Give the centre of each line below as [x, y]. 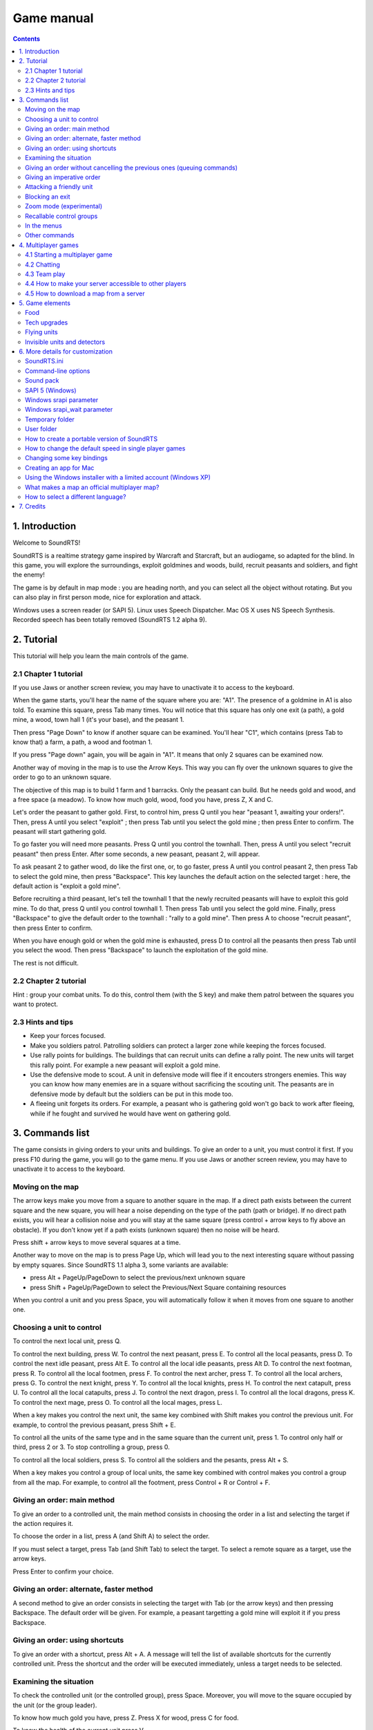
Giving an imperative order [63, 177]
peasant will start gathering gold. [60, 832]
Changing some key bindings [67, 458]
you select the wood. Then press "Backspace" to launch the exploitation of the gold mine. [141, 950]
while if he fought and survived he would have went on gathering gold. [131, 1113]
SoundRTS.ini [44, 361]
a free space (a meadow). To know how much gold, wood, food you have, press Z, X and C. [143, 799]
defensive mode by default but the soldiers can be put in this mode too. [132, 1094]
